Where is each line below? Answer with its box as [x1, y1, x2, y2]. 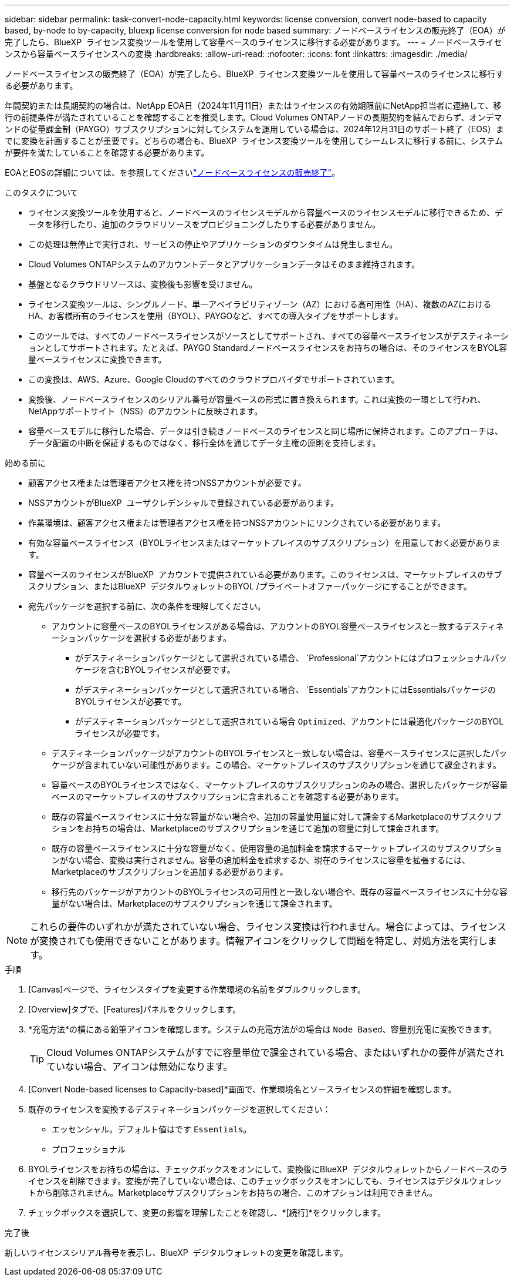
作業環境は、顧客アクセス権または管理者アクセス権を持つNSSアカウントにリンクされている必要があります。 [28, 518, 446, 528]
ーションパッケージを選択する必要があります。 [52, 633, 232, 643]
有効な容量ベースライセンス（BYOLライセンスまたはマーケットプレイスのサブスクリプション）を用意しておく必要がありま [28, 538, 501, 548]
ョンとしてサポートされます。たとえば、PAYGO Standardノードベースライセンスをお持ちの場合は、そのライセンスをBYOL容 [28, 343, 508, 353]
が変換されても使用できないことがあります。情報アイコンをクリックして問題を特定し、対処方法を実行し [30, 935, 488, 947]
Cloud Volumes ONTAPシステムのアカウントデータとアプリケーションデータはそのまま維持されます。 [28, 259, 420, 269]
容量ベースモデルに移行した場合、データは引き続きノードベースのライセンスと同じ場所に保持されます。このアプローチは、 [28, 426, 503, 436]
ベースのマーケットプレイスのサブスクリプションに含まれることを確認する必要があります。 [52, 792, 404, 802]
